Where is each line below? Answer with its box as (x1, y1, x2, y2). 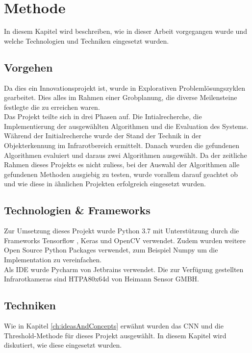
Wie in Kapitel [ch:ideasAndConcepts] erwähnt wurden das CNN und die (4, 321, 224, 331)
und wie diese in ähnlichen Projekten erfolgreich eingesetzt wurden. (4, 178, 206, 189)
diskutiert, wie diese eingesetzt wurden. (4, 340, 122, 350)
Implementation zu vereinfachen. (4, 254, 102, 265)
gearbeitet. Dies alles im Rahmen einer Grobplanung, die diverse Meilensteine (4, 92, 237, 102)
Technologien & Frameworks (4, 202, 151, 218)
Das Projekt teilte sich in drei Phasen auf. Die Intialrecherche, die (4, 111, 202, 122)
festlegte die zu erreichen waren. (4, 101, 100, 112)
